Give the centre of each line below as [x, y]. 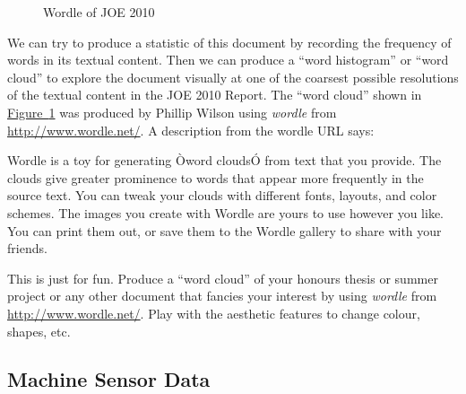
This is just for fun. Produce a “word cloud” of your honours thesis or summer [223, 278]
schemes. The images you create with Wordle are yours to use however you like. [225, 212]
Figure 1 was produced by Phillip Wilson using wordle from [172, 112]
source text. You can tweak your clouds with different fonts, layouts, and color [222, 195]
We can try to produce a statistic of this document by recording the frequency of [229, 42]
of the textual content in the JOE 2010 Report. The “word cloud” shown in [215, 95]
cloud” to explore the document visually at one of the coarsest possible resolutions [233, 77]
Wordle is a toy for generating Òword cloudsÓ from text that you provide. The [224, 160]
